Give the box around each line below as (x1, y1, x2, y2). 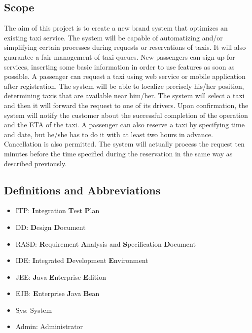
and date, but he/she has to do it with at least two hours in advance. (4, 129, 213, 139)
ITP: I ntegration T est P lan (15, 205, 100, 216)
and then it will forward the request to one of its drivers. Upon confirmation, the (4, 100, 249, 110)
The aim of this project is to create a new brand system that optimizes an (4, 23, 228, 33)
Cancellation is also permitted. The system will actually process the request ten (4, 139, 245, 149)
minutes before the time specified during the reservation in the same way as (4, 148, 233, 158)
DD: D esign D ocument (15, 222, 86, 232)
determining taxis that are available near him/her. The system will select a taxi (4, 90, 245, 101)
